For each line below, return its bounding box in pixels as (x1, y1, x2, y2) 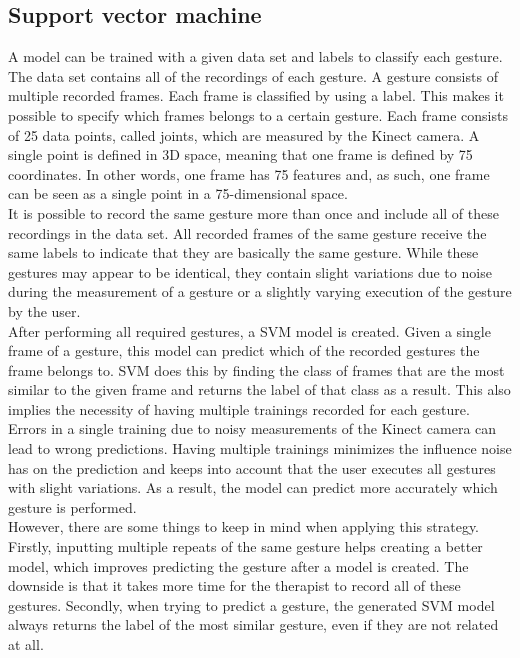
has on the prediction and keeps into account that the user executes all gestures (8, 457, 496, 478)
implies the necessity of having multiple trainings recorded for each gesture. (8, 398, 470, 419)
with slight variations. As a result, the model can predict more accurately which (8, 477, 498, 498)
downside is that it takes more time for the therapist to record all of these (8, 575, 461, 596)
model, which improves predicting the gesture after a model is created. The (8, 555, 469, 576)
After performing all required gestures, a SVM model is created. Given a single (8, 320, 491, 341)
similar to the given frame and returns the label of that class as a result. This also (8, 379, 511, 400)
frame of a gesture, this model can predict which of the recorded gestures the (8, 340, 480, 361)
